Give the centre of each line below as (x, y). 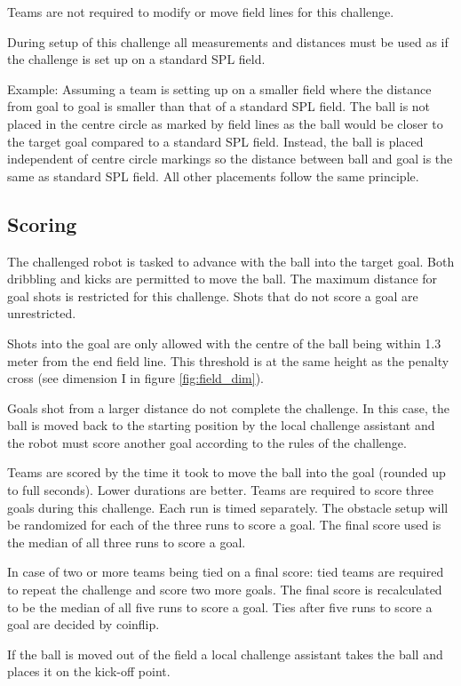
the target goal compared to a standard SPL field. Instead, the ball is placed (215, 141)
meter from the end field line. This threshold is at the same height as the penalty (228, 360)
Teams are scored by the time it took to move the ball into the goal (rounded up (227, 472)
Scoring (42, 223)
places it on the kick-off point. (89, 671)
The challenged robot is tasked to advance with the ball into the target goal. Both (231, 261)
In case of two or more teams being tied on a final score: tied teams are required (226, 572)
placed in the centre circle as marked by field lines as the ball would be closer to (225, 123)
